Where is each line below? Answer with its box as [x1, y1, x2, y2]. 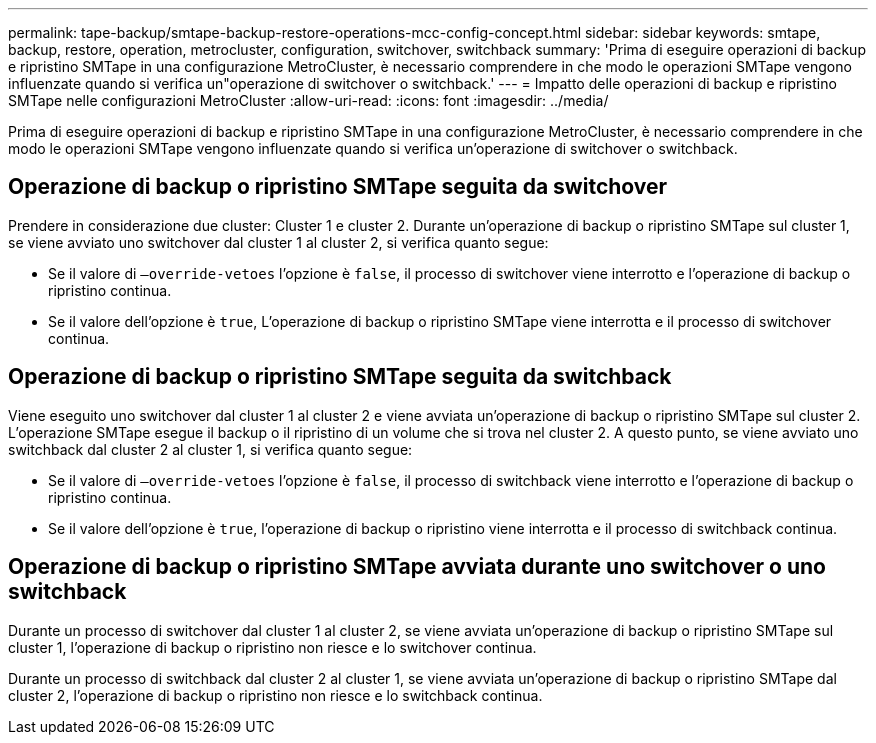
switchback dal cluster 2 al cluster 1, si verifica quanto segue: [8, 440, 413, 458]
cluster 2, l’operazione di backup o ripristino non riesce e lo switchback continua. [8, 686, 543, 704]
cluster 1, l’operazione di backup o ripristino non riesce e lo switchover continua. [8, 638, 537, 656]
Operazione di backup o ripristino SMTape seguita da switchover [8, 174, 668, 200]
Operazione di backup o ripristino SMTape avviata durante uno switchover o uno [8, 554, 826, 580]
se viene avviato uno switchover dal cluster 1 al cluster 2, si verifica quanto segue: [8, 233, 549, 251]
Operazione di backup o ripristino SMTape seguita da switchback [8, 364, 672, 390]
